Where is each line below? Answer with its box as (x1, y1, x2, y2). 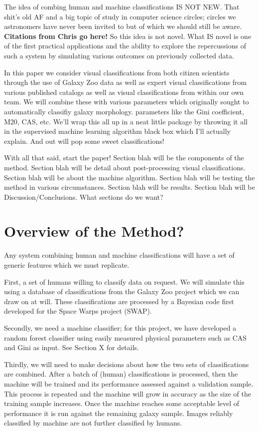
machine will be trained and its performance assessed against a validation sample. (4, 378, 254, 389)
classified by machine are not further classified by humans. (4, 418, 182, 428)
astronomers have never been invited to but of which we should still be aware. (4, 21, 242, 31)
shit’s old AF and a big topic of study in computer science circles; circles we (4, 11, 236, 21)
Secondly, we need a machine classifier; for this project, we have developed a (4, 322, 237, 333)
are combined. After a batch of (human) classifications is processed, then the (4, 369, 238, 379)
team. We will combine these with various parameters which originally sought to (4, 96, 249, 107)
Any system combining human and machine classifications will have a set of (4, 250, 235, 260)
